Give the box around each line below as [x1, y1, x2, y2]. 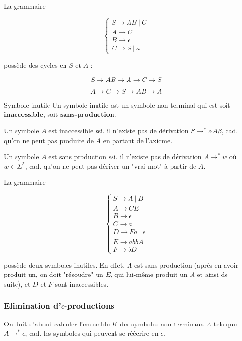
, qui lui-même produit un [110, 269, 188, 279]
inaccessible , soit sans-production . [4, 109, 116, 119]
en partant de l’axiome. [103, 135, 173, 145]
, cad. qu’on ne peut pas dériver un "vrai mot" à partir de [25, 161, 196, 171]
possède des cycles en [4, 60, 67, 70]
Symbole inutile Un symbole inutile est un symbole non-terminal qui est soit [4, 99, 230, 110]
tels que [213, 318, 237, 328]
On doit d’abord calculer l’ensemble [4, 318, 110, 328]
